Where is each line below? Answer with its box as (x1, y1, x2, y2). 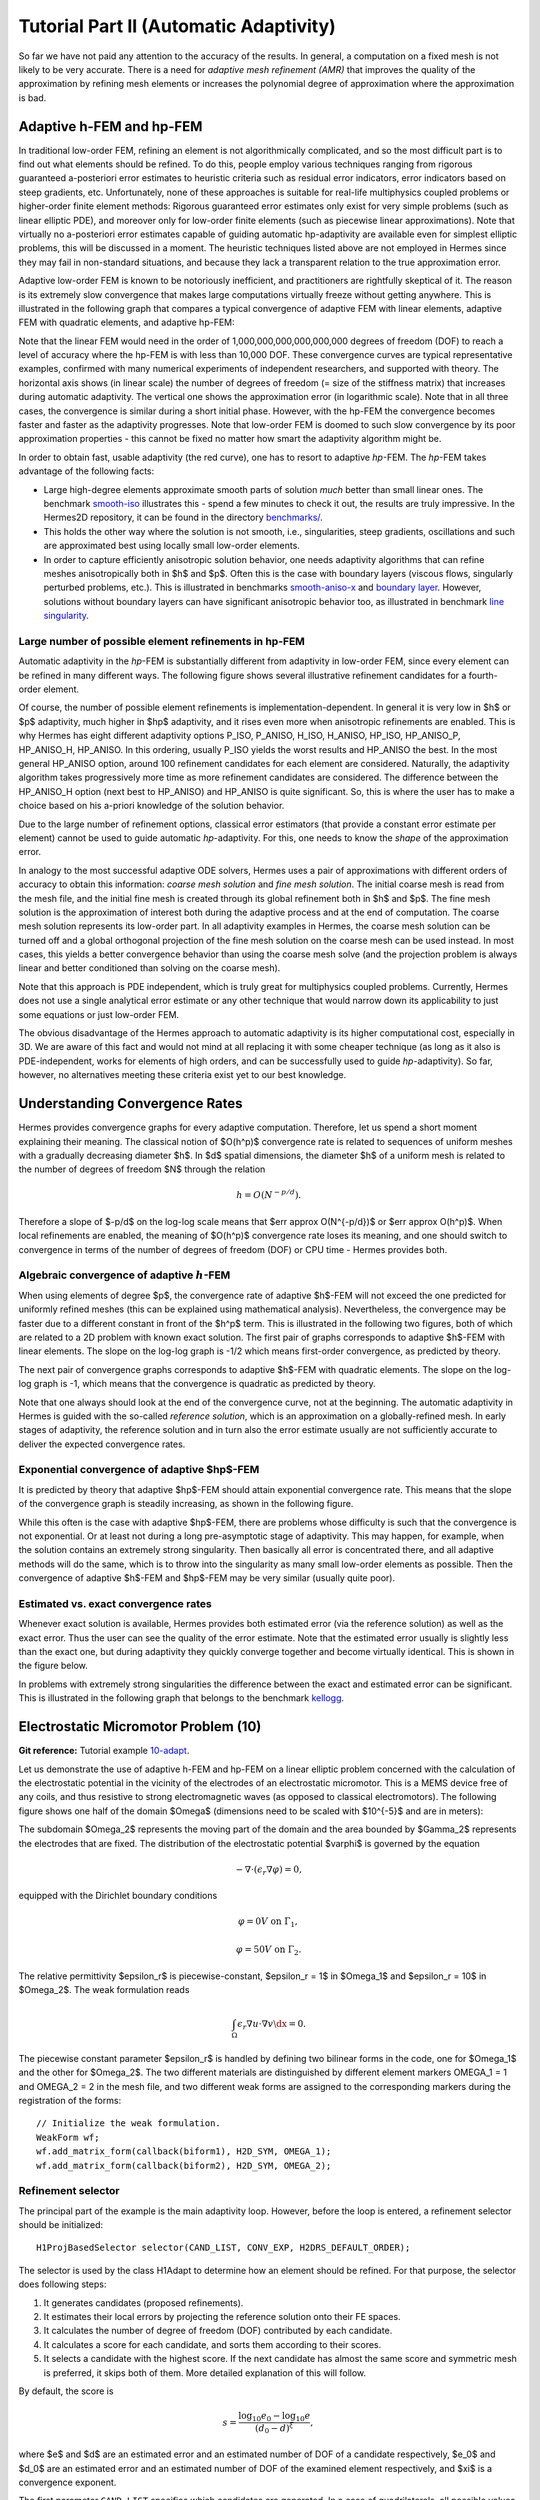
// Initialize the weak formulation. (36, 2118, 222, 2129)
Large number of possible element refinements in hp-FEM (18, 634, 305, 648)
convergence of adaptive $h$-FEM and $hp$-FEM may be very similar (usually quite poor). (18, 1572, 395, 1584)
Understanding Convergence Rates (18, 1095, 244, 1112)
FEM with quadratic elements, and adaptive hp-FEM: (18, 316, 235, 329)
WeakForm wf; (36, 2131, 100, 2143)
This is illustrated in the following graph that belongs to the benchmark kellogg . (18, 1692, 345, 1704)
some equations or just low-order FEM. (18, 1008, 180, 1020)
